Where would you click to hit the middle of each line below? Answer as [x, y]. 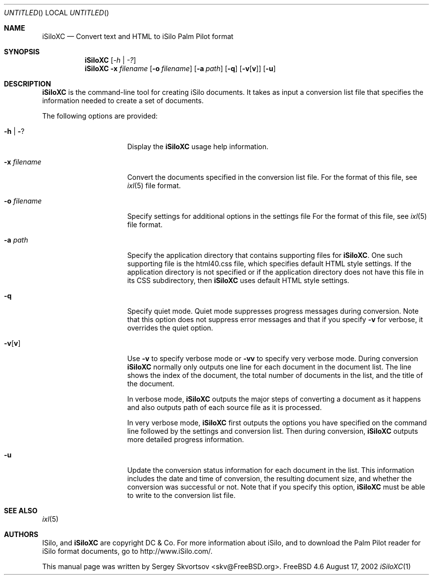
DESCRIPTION [28, 84]
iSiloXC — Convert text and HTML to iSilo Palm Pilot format [138, 36]
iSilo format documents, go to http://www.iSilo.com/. [127, 551]
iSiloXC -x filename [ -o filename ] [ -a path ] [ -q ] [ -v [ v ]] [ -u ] [180, 68]
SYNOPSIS [22, 52]
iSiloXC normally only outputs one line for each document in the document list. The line [269, 367]
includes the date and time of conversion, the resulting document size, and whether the [269, 478]
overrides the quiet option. [170, 328]
